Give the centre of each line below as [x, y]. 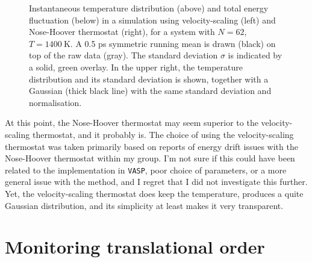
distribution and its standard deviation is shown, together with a [149, 79]
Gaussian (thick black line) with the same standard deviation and [150, 91]
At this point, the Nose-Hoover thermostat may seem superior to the [132, 123]
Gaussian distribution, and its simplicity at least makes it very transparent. [144, 205]
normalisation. [55, 102]
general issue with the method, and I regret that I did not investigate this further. [156, 182]
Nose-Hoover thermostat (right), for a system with [122, 32]
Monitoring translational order [135, 247]
